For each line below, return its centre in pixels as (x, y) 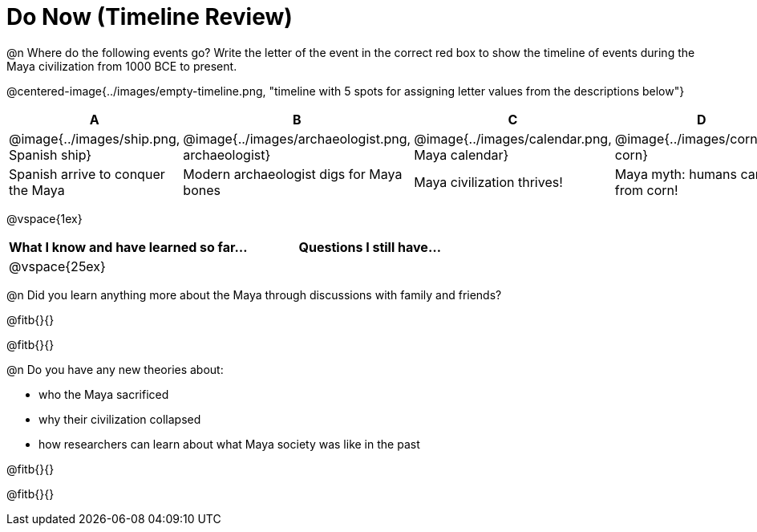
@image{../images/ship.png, (95, 138)
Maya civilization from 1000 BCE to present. (122, 66)
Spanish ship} (51, 154)
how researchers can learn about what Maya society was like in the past (229, 444)
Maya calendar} (461, 154)
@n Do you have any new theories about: (115, 369)
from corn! (646, 190)
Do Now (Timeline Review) (150, 17)
